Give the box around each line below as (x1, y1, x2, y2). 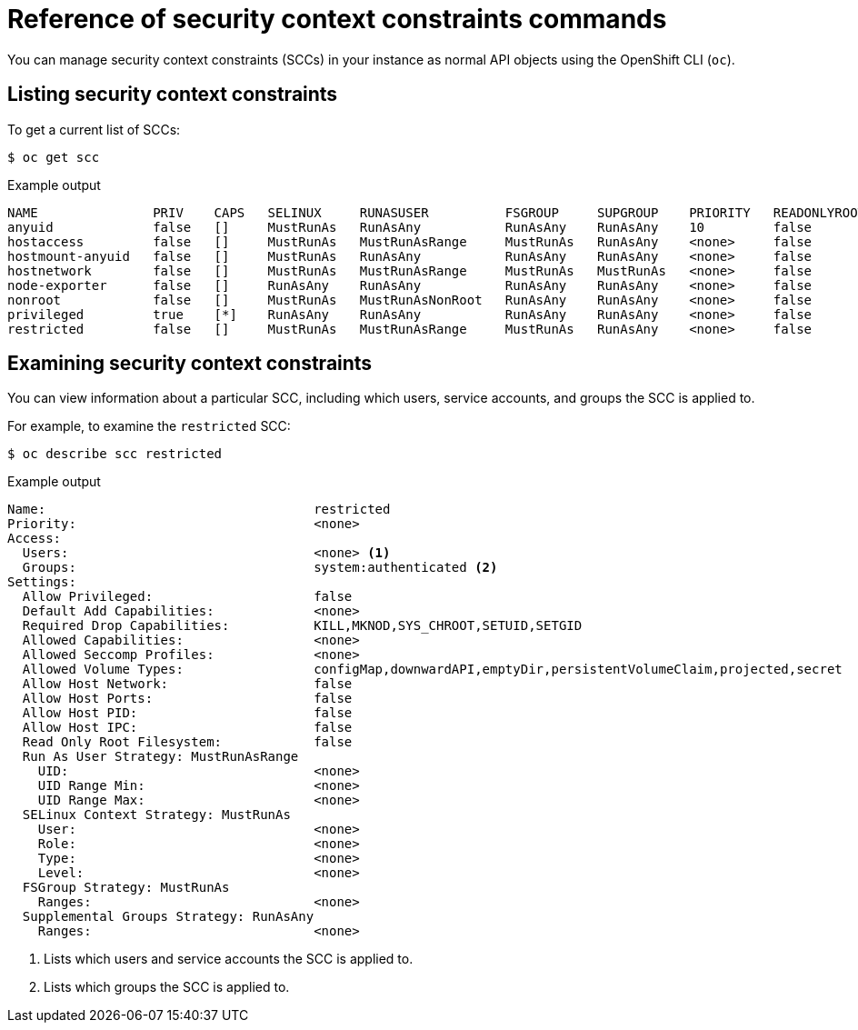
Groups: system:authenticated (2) (22, 560, 498, 575)
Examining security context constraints (7, 352, 373, 375)
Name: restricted (7, 502, 391, 517)
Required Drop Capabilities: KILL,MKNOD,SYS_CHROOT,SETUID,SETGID (22, 618, 583, 634)
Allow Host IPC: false (22, 720, 353, 735)
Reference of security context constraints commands (7, 4, 667, 35)
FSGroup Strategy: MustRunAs (22, 880, 230, 895)
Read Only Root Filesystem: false (22, 735, 353, 750)
